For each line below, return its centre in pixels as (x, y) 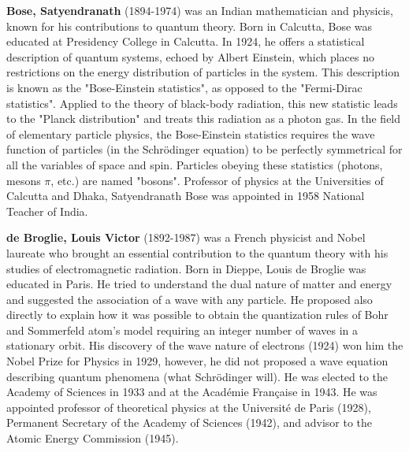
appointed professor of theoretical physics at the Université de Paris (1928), (189, 407)
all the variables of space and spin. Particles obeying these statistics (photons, (195, 164)
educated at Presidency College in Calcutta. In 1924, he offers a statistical (186, 41)
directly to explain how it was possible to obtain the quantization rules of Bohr (197, 315)
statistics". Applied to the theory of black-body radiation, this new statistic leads (202, 103)
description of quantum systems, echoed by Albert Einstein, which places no (191, 56)
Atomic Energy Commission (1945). (93, 438)
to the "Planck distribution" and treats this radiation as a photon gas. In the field (204, 119)
